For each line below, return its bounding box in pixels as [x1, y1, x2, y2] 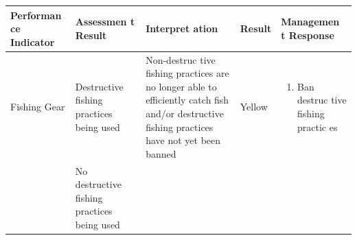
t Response [281, 27, 334, 42]
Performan [10, 8, 62, 22]
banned [146, 146, 176, 160]
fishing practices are [146, 66, 229, 80]
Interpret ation [146, 21, 218, 36]
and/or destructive [146, 106, 224, 120]
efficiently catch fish [146, 93, 229, 107]
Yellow [240, 99, 268, 114]
